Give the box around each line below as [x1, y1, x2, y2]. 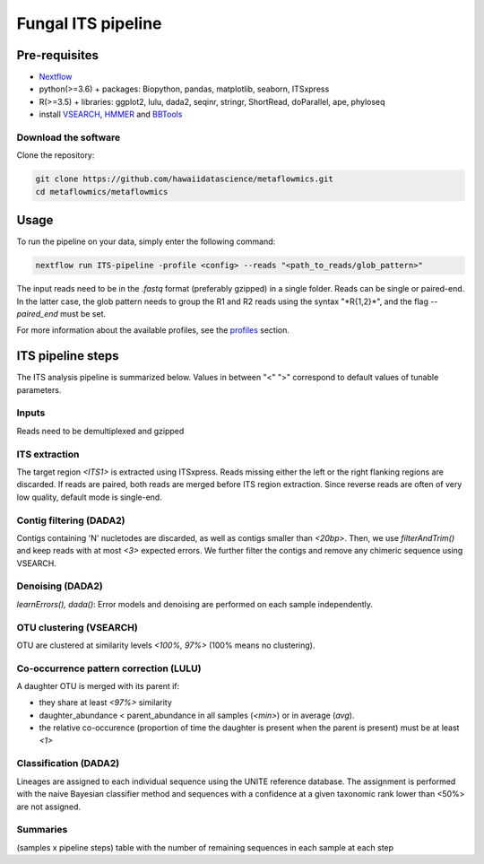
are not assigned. [16, 801, 81, 812]
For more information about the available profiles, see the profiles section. [16, 325, 290, 336]
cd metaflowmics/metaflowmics [35, 187, 169, 196]
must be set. [59, 309, 107, 319]
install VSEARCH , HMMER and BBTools [39, 109, 183, 120]
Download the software [16, 131, 121, 144]
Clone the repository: [16, 150, 95, 161]
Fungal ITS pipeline [16, 13, 162, 33]
